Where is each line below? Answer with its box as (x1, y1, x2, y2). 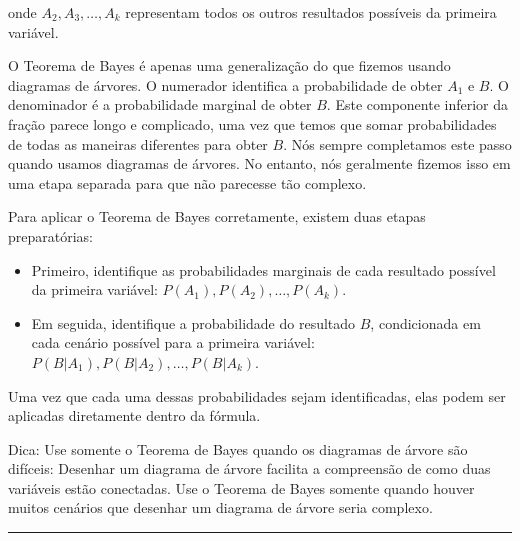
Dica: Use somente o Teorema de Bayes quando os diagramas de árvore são (8, 438, 468, 459)
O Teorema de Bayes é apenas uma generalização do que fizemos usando (8, 55, 451, 76)
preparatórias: (8, 225, 93, 246)
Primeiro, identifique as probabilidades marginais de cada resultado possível (31, 259, 496, 280)
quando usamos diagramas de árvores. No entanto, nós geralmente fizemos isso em (8, 153, 511, 174)
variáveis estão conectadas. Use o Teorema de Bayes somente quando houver (8, 477, 475, 498)
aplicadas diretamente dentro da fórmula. (8, 405, 261, 426)
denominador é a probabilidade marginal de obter (8, 94, 312, 115)
